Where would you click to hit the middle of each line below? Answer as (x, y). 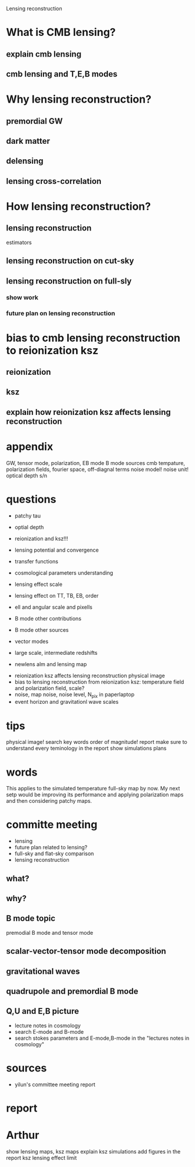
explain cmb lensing (44, 54)
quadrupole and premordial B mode (72, 991)
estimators (19, 242)
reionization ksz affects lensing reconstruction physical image (90, 675)
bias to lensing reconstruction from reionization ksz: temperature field (99, 682)
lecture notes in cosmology (48, 1026)
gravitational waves (43, 971)
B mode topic (31, 919)
